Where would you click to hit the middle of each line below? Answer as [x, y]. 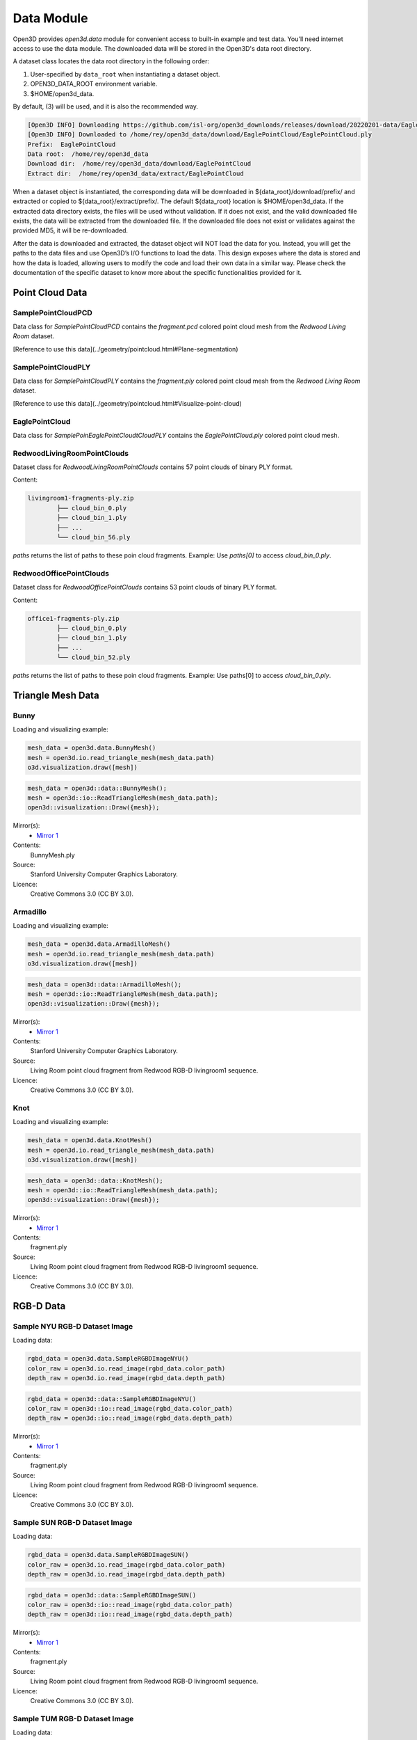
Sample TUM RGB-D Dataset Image [73, 1718]
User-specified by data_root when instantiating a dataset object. [125, 74]
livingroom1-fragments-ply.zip [81, 498]
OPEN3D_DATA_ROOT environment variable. [94, 84]
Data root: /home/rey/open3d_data [88, 154]
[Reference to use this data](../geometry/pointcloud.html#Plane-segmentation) [125, 349]
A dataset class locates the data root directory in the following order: [111, 61]
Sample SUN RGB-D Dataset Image [73, 1522]
